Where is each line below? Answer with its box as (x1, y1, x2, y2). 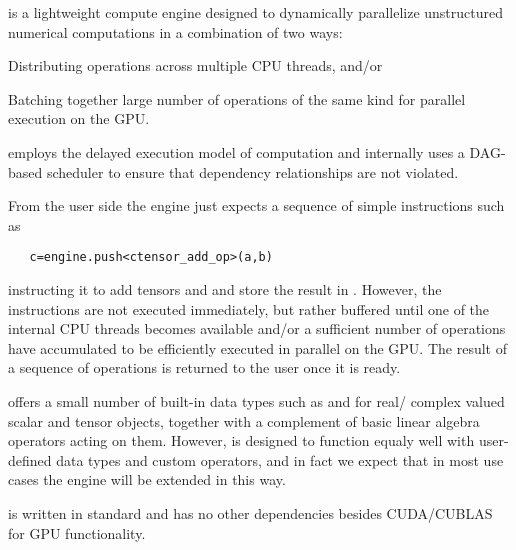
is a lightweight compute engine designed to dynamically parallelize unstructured (8, 2, 504, 22)
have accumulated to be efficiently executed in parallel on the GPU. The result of (8, 337, 507, 358)
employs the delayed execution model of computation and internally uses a (8, 141, 465, 162)
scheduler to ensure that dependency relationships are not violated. (46, 161, 459, 182)
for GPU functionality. (8, 522, 146, 543)
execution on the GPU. (8, 108, 150, 129)
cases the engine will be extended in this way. (8, 469, 286, 490)
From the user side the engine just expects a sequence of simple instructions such (8, 195, 505, 216)
